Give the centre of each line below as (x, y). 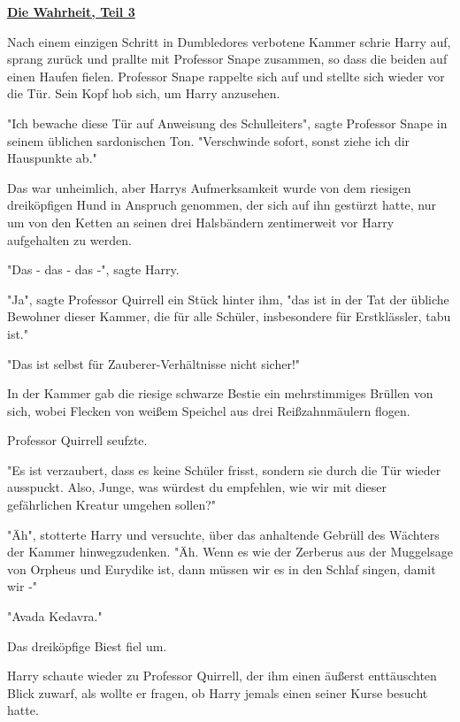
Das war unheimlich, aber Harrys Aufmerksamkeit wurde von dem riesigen (209, 187)
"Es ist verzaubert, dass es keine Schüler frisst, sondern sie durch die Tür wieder (224, 469)
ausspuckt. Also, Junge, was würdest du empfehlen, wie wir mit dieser (197, 487)
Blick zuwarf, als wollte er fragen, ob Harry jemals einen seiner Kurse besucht (218, 692)
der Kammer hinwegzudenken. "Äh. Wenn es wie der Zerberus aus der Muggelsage (230, 552)
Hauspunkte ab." (52, 158)
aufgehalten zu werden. (69, 239)
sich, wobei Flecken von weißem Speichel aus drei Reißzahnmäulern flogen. (209, 410)
